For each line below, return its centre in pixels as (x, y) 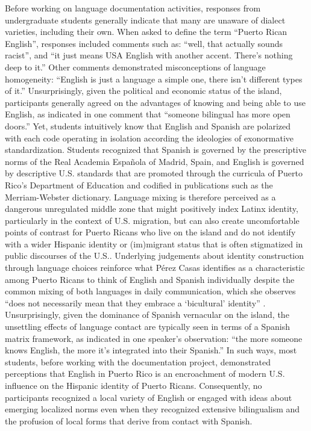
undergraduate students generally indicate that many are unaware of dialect (145, 20)
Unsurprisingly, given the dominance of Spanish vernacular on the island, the (147, 315)
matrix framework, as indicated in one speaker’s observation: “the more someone (154, 338)
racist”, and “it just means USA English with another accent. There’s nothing (149, 55)
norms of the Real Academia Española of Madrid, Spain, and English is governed (155, 161)
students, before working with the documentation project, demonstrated (138, 361)
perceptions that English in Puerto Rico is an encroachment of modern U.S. (145, 374)
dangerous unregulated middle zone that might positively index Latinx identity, (152, 209)
